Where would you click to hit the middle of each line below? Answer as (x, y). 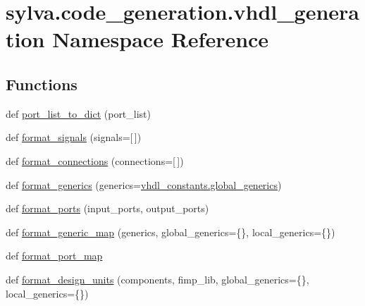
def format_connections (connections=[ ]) (95, 160)
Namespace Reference (161, 39)
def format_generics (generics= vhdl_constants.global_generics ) (144, 184)
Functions (42, 84)
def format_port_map (54, 256)
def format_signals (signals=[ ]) (74, 137)
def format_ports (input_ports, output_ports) (107, 208)
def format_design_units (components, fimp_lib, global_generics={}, (157, 279)
